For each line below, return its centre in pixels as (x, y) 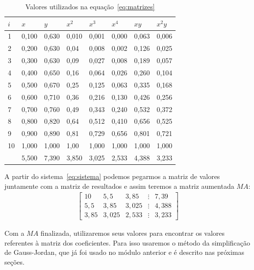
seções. (14, 262)
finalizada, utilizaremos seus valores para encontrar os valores (133, 233)
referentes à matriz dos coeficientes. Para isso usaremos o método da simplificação (127, 242)
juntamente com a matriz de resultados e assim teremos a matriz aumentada (119, 186)
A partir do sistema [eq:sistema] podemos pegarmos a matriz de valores (112, 176)
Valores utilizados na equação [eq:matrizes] (90, 6)
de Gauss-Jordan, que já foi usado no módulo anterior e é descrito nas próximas (125, 252)
